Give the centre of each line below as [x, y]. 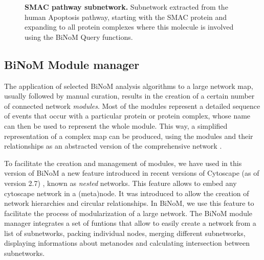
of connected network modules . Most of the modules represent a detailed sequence [132, 105]
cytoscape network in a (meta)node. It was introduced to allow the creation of [127, 193]
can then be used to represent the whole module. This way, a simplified [116, 125]
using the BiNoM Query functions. [79, 37]
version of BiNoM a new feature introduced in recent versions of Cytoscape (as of [132, 173]
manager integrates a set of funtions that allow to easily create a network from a [130, 223]
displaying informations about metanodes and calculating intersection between [127, 243]
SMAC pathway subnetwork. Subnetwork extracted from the [126, 7]
